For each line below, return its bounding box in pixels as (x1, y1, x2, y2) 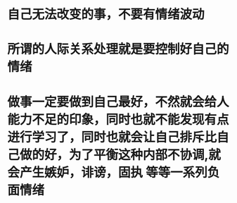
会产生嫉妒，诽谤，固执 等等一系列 (7, 164, 207, 180)
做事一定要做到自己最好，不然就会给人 (7, 94, 230, 110)
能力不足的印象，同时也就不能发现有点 (7, 111, 230, 128)
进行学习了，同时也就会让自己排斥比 (7, 129, 217, 145)
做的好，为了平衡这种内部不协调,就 (20, 147, 222, 163)
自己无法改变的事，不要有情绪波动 (7, 6, 205, 23)
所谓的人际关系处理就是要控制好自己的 (7, 42, 230, 57)
